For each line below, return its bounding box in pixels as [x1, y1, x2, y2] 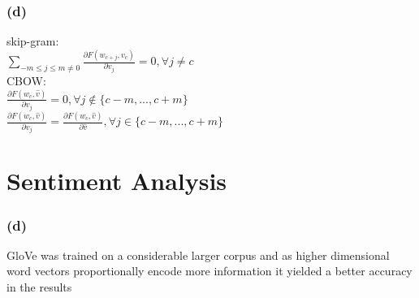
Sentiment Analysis [6, 164, 227, 197]
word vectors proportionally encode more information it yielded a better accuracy [6, 262, 413, 279]
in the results [6, 278, 72, 295]
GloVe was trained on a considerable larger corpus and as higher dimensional [6, 246, 390, 263]
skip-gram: [6, 32, 59, 50]
